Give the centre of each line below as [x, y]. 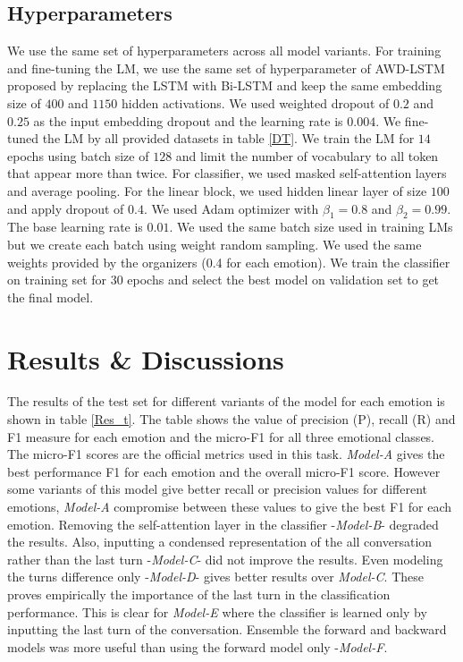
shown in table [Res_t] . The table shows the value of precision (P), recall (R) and [231, 419]
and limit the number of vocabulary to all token [307, 155]
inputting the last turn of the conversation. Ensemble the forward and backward [227, 629]
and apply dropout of [66, 208]
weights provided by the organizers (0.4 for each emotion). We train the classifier [229, 262]
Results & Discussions [146, 358]
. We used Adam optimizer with [231, 208]
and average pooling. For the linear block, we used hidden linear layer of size [217, 190]
